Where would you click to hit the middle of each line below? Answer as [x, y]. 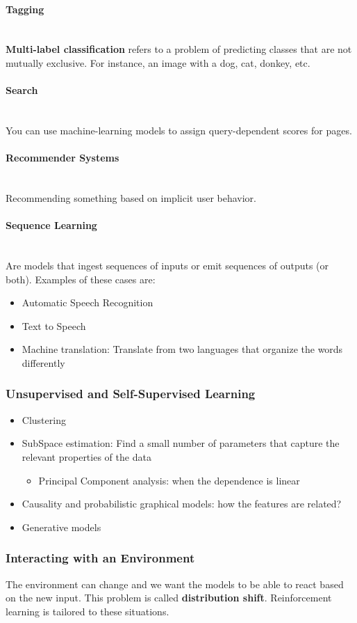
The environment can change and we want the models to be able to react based [175, 584]
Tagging [25, 9]
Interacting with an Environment [100, 558]
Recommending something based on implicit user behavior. [131, 197]
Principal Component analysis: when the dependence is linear [169, 480]
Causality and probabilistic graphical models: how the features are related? [182, 504]
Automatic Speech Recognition [88, 302]
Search [22, 90]
